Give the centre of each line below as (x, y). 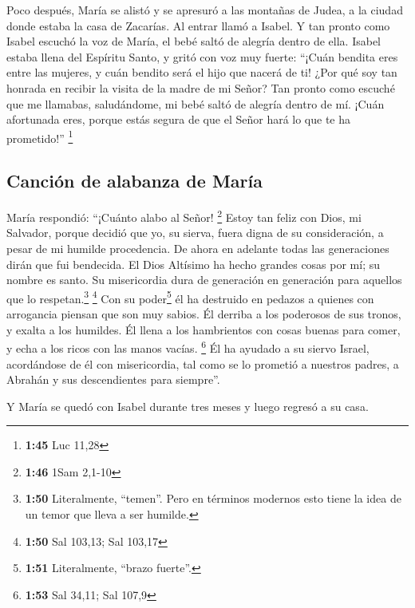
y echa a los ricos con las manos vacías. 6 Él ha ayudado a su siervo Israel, (188, 347)
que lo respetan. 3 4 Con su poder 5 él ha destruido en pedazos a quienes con (190, 297)
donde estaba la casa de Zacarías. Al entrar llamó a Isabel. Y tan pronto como (198, 25)
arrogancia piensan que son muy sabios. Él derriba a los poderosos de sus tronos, (204, 314)
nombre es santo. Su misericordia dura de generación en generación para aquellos (204, 280)
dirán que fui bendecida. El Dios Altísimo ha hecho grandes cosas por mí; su (194, 264)
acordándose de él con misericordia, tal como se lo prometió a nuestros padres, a (203, 363)
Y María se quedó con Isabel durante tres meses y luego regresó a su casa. (188, 406)
